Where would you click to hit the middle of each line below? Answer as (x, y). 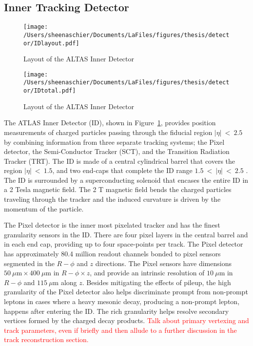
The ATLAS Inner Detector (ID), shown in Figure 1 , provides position (110, 123)
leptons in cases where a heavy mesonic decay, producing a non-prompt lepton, (122, 301)
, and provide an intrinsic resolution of (147, 273)
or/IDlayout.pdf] (51, 43)
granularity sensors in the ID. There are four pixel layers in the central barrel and (126, 234)
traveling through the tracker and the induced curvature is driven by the (112, 199)
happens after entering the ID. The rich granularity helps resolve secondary (117, 311)
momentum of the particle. (44, 208)
